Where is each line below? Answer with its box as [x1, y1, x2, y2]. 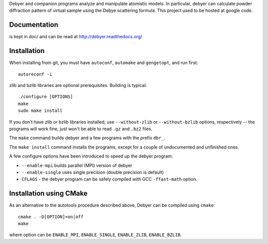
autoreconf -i [18, 71, 52, 77]
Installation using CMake [9, 189, 88, 198]
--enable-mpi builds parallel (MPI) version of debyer [21, 162, 133, 168]
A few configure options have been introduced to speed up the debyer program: [9, 153, 173, 159]
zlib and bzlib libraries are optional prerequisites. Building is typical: [9, 82, 147, 88]
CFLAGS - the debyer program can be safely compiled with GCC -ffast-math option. [21, 176, 198, 182]
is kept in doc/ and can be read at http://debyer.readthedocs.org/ [9, 34, 142, 40]
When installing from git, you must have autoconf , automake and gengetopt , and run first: [9, 60, 199, 66]
